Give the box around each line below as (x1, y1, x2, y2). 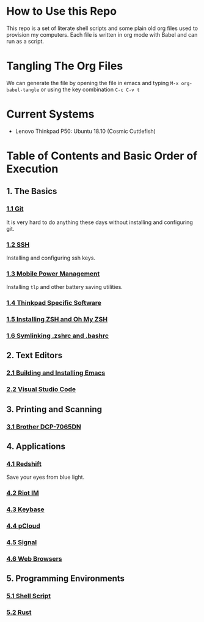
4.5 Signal (6, 538, 37, 546)
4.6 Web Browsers (6, 554, 62, 563)
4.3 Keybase (6, 505, 45, 514)
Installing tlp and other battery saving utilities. (6, 283, 123, 291)
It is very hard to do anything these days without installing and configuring (6, 219, 194, 226)
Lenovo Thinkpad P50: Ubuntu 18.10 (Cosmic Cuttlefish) (15, 127, 156, 135)
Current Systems (6, 107, 95, 121)
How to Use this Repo (6, 4, 117, 18)
